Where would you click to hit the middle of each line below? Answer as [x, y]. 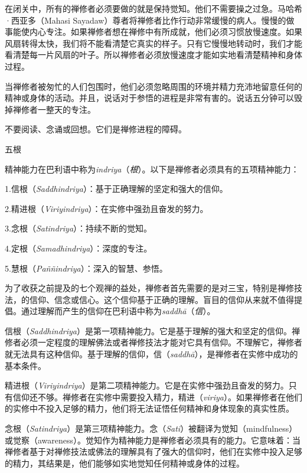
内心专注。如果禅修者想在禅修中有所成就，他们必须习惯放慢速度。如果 [166, 32]
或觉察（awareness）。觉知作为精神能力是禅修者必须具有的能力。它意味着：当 [153, 440]
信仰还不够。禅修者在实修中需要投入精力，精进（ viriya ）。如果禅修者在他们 [157, 397]
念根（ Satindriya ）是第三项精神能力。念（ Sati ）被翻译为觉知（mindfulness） [151, 428]
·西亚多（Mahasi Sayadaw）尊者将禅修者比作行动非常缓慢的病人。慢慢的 [146, 20]
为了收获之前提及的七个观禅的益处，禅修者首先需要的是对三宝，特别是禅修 [149, 288]
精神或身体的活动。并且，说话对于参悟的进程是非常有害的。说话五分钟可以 [149, 98]
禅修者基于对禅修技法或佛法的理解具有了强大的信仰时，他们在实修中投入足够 [153, 451]
